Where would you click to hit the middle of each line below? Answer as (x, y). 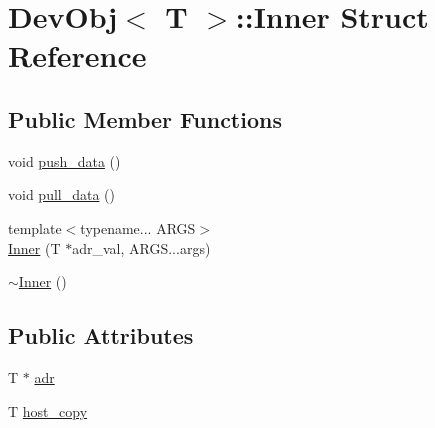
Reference (77, 55)
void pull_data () (61, 194)
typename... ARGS (138, 227)
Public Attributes (101, 335)
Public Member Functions (145, 118)
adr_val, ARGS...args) (141, 247)
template (35, 227)
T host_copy (48, 410)
